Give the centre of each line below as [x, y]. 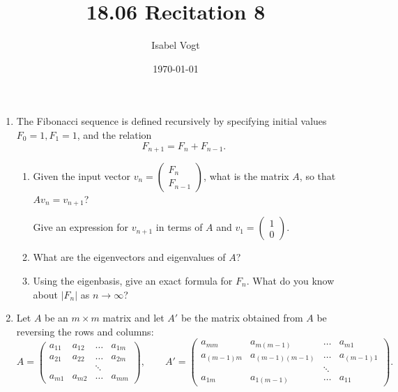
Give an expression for [81, 227]
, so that [317, 175]
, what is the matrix [246, 175]
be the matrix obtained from [242, 318]
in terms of [179, 227]
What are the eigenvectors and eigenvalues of [129, 257]
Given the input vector [82, 175]
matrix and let [133, 318]
